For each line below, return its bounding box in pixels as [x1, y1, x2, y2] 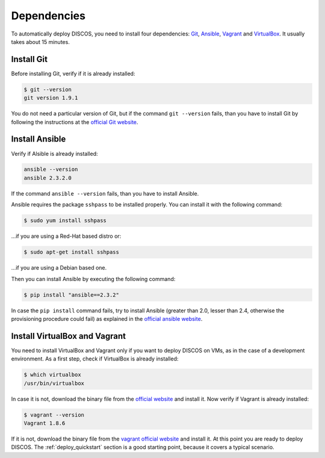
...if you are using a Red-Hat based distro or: [11, 232, 122, 240]
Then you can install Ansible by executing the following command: [11, 275, 176, 282]
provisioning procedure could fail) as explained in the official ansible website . [11, 315, 203, 322]
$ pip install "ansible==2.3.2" [23, 291, 120, 298]
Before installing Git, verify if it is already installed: [11, 70, 135, 77]
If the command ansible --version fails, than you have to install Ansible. [11, 190, 199, 197]
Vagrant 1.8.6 [23, 419, 66, 427]
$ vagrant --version [23, 411, 84, 418]
